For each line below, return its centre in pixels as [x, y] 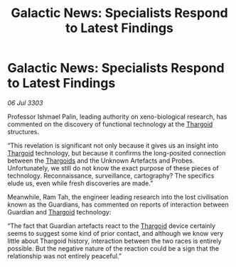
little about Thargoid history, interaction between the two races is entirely [114, 241]
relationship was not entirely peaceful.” [65, 256]
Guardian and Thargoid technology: [59, 212]
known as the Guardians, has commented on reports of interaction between [118, 205]
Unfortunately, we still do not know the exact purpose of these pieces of [113, 168]
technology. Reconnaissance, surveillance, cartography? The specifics [111, 175]
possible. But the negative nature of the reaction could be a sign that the [113, 248]
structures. [23, 131]
